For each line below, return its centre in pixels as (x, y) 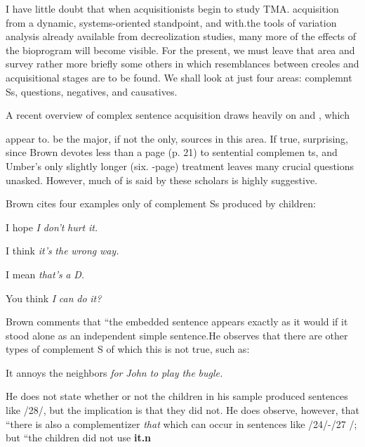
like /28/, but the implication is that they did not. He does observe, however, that (182, 410)
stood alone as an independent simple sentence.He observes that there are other (177, 335)
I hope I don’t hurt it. (52, 227)
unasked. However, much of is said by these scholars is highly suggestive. (162, 180)
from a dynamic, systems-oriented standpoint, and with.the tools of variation (171, 22)
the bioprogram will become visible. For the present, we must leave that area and (180, 50)
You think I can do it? (54, 298)
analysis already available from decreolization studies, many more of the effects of (181, 36)
